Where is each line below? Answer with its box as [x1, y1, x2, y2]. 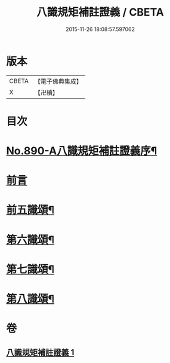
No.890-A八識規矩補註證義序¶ [6, 144, 157, 158]
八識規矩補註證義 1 [6, 347, 75, 358]
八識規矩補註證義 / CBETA [36, 5, 164, 19]
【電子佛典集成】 [34, 77, 82, 86]
